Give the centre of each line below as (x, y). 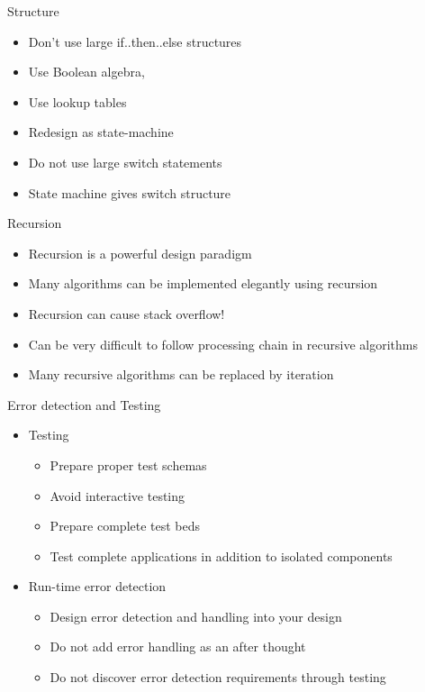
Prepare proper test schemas (128, 464)
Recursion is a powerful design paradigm (140, 253)
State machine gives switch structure (130, 192)
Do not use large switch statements (125, 162)
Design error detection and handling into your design (196, 616)
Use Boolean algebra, (86, 72)
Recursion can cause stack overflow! (127, 313)
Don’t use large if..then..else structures (135, 41)
